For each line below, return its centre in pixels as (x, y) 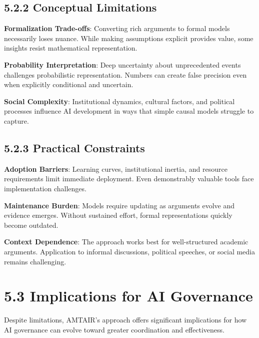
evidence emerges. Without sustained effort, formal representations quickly (118, 215)
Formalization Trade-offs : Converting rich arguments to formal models (117, 28)
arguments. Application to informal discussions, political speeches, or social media (130, 251)
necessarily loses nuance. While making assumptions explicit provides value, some (129, 38)
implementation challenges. (45, 188)
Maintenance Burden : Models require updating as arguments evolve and (119, 205)
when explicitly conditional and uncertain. (69, 84)
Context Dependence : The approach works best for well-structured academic (126, 242)
